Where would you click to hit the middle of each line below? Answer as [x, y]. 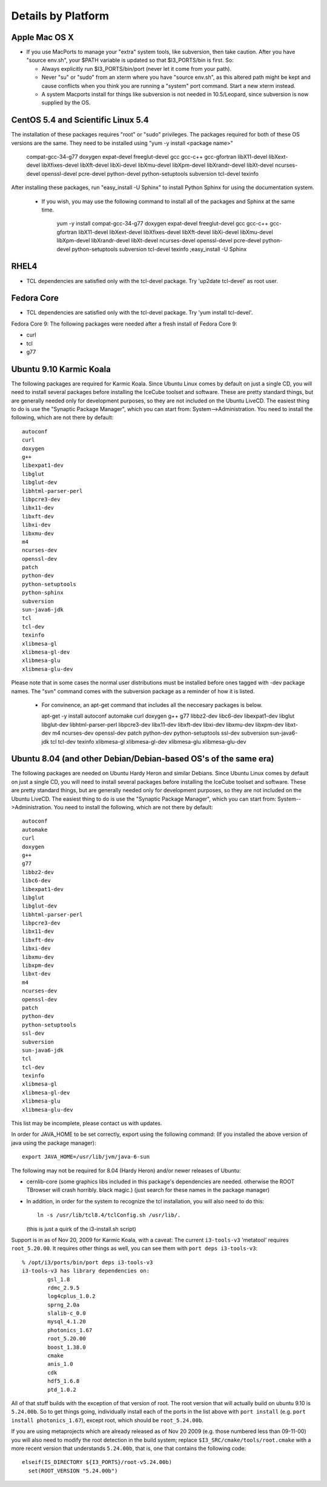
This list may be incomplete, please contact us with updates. [87, 1123]
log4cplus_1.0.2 [71, 1296]
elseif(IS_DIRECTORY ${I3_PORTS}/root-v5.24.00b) [97, 1462]
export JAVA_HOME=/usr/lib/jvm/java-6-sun [86, 1157]
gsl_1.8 [59, 1279]
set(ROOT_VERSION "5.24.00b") [73, 1471]
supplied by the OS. [66, 102]
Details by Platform [60, 16]
